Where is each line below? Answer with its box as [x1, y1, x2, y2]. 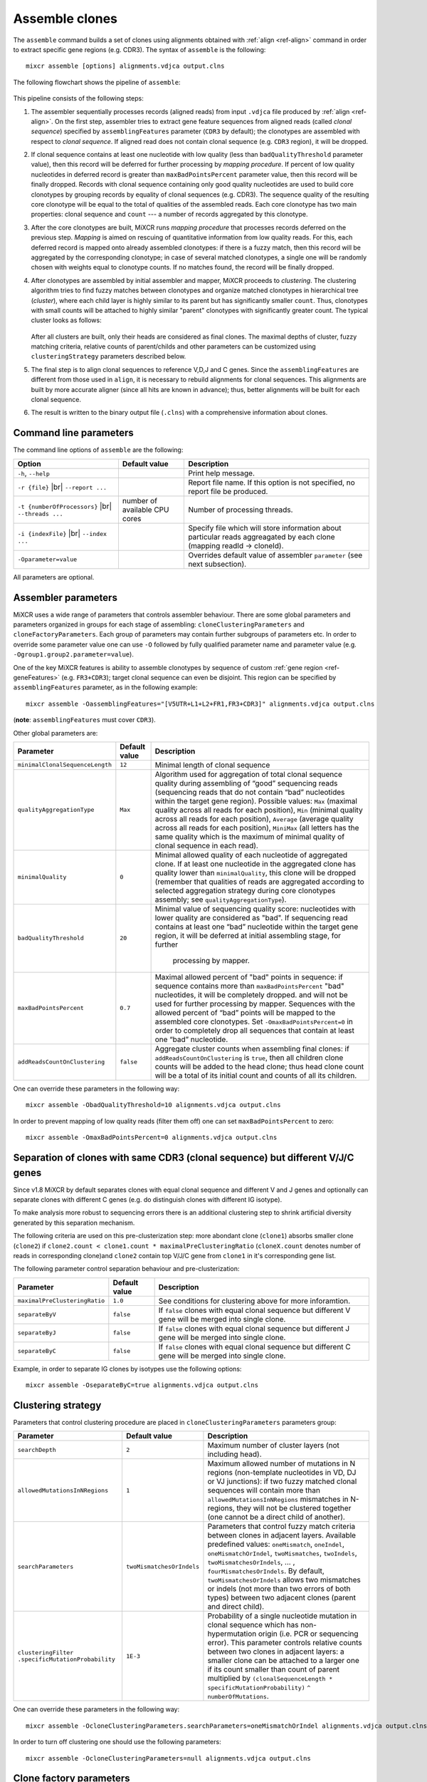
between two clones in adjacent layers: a [207, 1647, 344, 1657]
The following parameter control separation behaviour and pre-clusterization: [13, 1265, 240, 1273]
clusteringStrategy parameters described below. [31, 352, 186, 361]
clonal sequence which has [207, 1620, 299, 1630]
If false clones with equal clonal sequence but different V [158, 1305, 351, 1315]
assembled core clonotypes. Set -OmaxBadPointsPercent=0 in [154, 1016, 354, 1026]
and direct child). [207, 1602, 265, 1612]
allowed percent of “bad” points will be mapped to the [154, 1007, 336, 1017]
